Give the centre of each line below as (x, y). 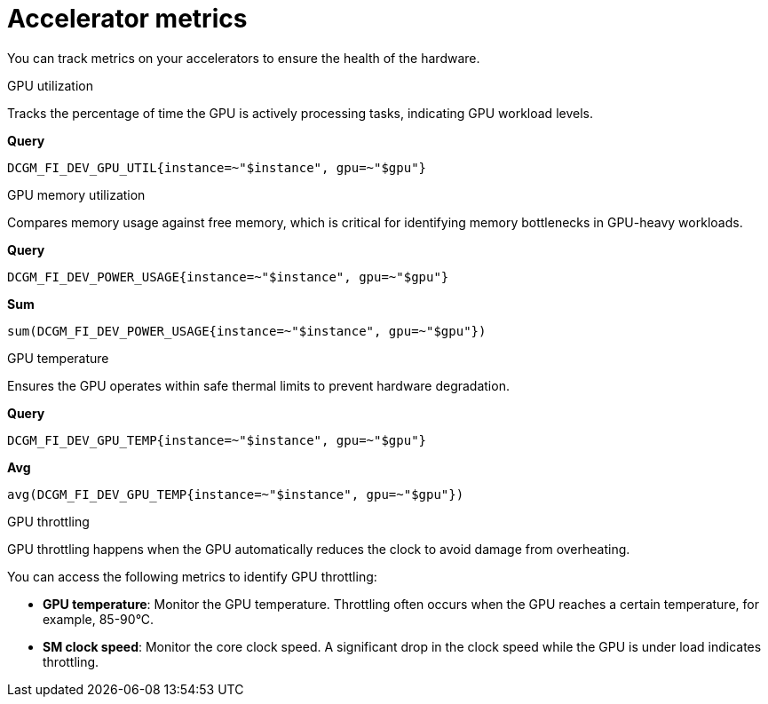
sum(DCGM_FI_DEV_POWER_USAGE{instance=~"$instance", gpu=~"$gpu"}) (247, 331)
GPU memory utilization (76, 194)
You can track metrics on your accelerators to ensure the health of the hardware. (244, 58)
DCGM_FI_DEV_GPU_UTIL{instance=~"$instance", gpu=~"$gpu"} (217, 167)
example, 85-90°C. (99, 619)
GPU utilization (51, 85)
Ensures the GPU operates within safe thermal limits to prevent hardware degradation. (258, 385)
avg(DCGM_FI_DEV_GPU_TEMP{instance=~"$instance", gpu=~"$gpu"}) (236, 494)
